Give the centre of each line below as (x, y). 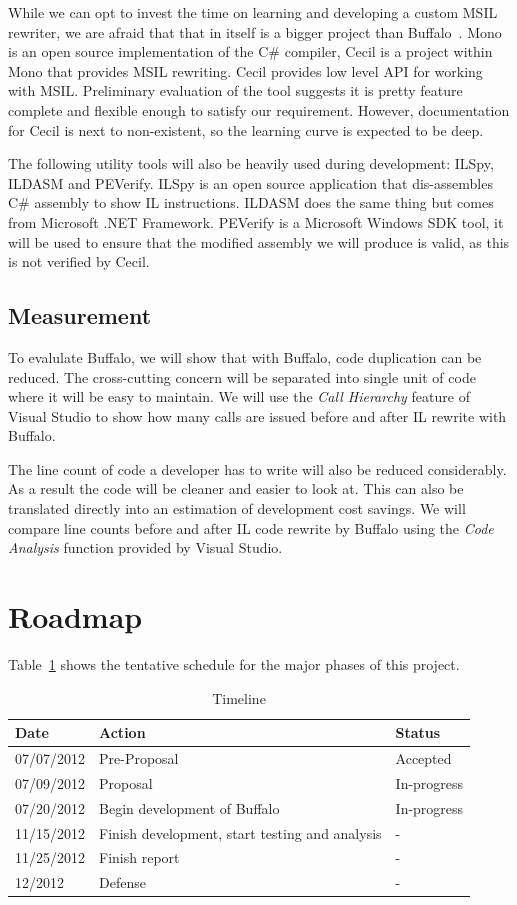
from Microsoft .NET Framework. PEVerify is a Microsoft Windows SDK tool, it (256, 221)
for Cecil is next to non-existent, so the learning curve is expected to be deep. (246, 129)
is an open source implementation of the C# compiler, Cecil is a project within (250, 51)
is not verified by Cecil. (79, 261)
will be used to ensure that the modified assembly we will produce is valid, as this (259, 241)
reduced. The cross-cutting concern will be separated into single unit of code (242, 376)
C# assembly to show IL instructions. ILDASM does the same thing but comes (251, 202)
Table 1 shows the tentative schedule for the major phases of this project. (234, 663)
